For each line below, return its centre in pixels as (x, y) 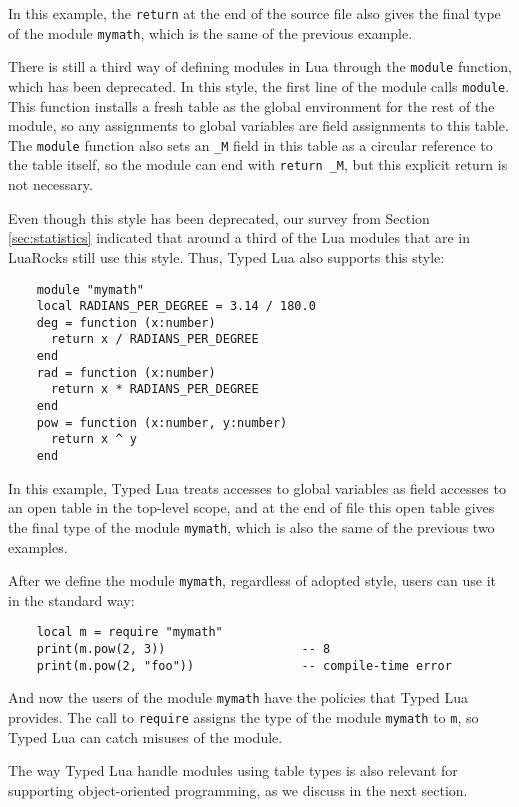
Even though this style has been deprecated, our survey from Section (219, 217)
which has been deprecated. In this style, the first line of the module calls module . (259, 85)
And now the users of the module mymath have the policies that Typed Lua (238, 697)
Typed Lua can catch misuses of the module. (145, 736)
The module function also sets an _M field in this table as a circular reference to (250, 144)
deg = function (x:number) (126, 322)
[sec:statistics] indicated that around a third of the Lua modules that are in (239, 237)
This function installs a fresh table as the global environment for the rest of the (251, 105)
